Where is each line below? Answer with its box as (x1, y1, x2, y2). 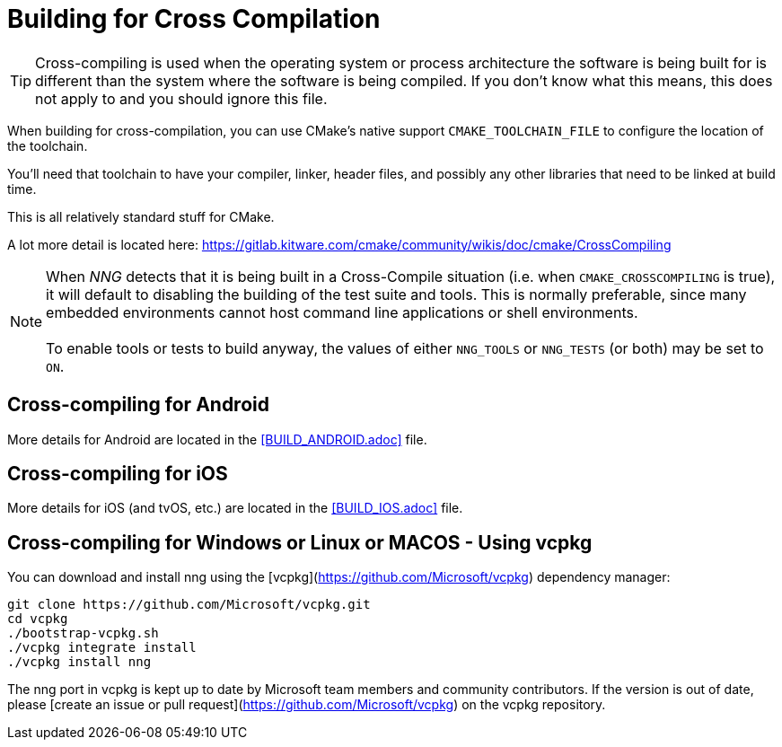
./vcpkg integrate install (7, 640, 197, 655)
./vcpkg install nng (7, 655, 152, 670)
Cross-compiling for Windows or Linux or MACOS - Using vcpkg (7, 531, 593, 554)
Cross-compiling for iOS (7, 462, 228, 486)
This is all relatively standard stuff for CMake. (7, 208, 275, 224)
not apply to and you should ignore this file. (35, 89, 328, 108)
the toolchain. (7, 137, 88, 154)
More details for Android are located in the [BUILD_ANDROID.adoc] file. (7, 431, 427, 447)
